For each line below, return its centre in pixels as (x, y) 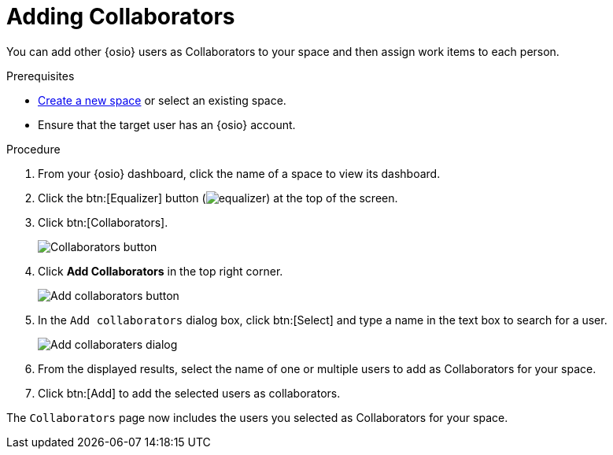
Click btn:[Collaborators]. (103, 222)
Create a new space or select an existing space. (162, 100)
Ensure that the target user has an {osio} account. (167, 124)
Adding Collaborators (121, 17)
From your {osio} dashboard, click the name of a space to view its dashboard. (239, 173)
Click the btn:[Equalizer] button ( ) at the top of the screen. (218, 198)
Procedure (33, 149)
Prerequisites (41, 76)
